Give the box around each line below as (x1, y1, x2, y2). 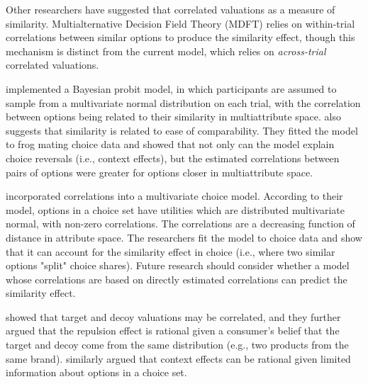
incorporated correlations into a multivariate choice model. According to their (6, 188, 343, 203)
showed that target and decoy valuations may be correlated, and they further (6, 309, 341, 324)
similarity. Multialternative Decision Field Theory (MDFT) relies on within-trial (6, 16, 355, 30)
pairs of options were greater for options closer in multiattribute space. (6, 164, 313, 179)
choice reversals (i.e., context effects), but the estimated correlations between (6, 150, 340, 165)
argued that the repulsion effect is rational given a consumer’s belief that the (6, 323, 340, 338)
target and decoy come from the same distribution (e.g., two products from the (6, 337, 349, 352)
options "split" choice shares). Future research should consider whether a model (6, 258, 350, 273)
